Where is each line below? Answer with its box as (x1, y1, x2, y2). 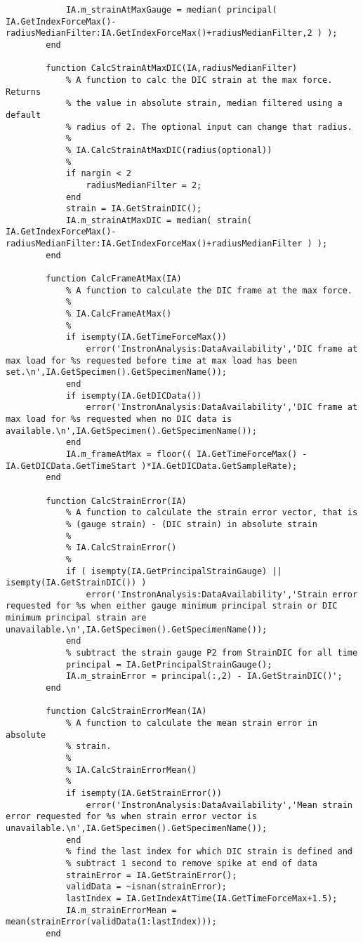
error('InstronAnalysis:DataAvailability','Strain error (86, 589, 358, 599)
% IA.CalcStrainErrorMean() (65, 764, 197, 775)
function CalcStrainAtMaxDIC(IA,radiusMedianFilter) (46, 63, 298, 74)
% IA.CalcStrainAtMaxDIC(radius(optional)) (65, 145, 272, 155)
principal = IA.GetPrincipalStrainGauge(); (65, 659, 272, 670)
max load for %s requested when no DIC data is (6, 413, 232, 424)
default (6, 110, 41, 120)
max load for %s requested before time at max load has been (6, 355, 298, 366)
